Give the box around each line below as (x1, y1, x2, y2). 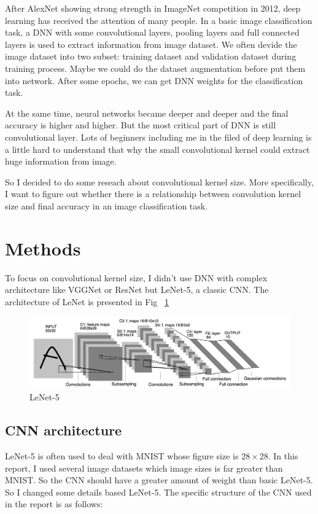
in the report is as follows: (5, 497, 103, 510)
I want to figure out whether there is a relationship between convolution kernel (5, 187, 301, 200)
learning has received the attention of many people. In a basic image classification (5, 14, 312, 26)
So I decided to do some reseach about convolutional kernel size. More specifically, (5, 175, 314, 188)
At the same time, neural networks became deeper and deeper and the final (5, 106, 289, 119)
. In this (268, 449, 298, 462)
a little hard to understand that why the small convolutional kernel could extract (5, 142, 310, 155)
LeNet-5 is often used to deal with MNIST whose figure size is (5, 449, 239, 462)
